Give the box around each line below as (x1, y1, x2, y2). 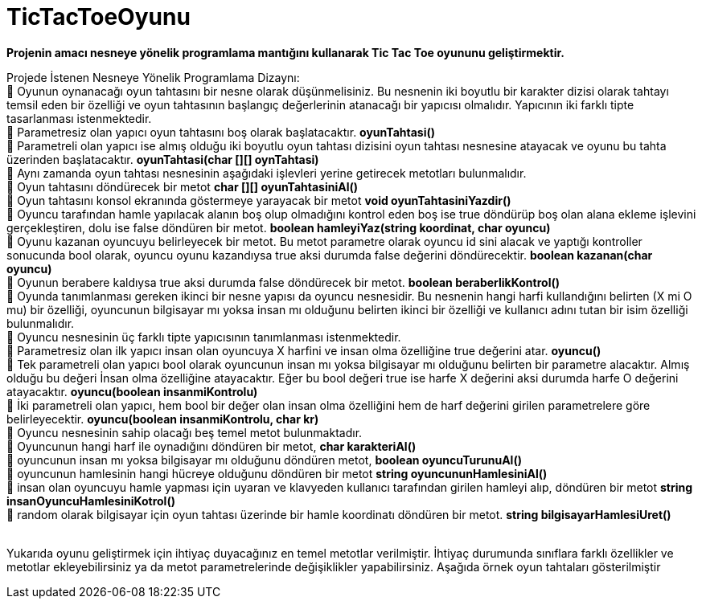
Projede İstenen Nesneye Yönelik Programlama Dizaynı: (6, 70, 300, 84)
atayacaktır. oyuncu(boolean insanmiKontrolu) (6, 384, 258, 399)
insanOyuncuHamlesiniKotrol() (6, 493, 175, 508)
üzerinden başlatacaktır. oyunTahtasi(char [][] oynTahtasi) (6, 152, 319, 166)
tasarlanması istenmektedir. (6, 111, 152, 125)
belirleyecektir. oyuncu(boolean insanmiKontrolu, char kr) (6, 411, 319, 426)
